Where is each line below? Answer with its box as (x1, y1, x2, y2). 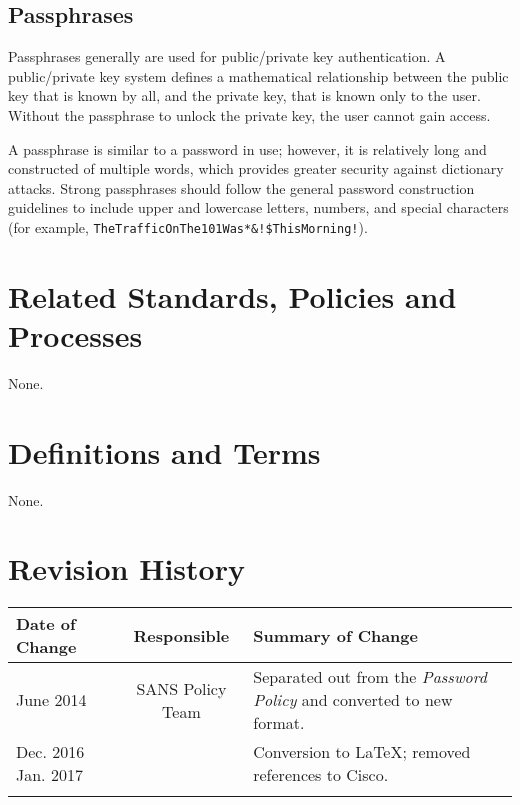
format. (253, 711, 305, 735)
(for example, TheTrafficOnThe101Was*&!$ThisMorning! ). (8, 216, 368, 237)
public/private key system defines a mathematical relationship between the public (8, 65, 509, 86)
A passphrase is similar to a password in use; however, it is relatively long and (8, 138, 487, 159)
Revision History (8, 548, 245, 589)
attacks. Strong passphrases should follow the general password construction (8, 177, 475, 198)
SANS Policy (136, 676, 227, 700)
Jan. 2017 (16, 763, 83, 787)
